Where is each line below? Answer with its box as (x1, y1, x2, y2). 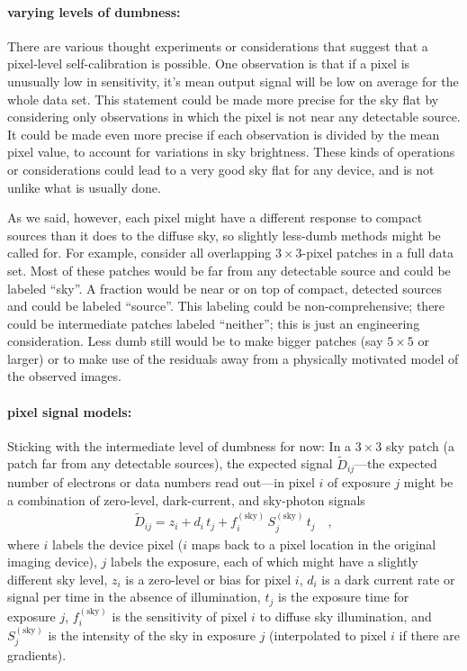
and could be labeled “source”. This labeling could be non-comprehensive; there (7, 296, 445, 315)
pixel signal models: (7, 402, 132, 421)
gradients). (7, 646, 67, 665)
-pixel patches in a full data (301, 243, 454, 262)
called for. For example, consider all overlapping (7, 243, 272, 262)
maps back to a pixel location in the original (191, 534, 436, 553)
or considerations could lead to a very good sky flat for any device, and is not (7, 159, 435, 178)
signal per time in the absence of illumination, (7, 587, 261, 606)
